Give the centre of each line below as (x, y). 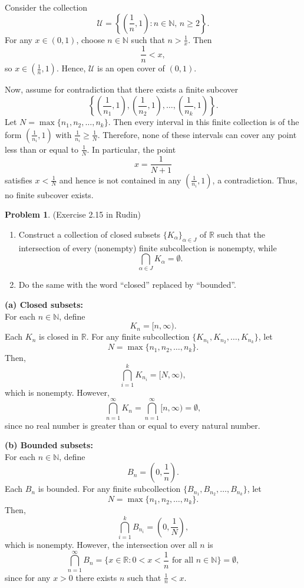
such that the (241, 234)
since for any (28, 577)
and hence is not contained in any (120, 180)
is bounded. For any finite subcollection (109, 489)
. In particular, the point (131, 149)
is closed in (59, 336)
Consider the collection (46, 7)
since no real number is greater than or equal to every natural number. (133, 425)
